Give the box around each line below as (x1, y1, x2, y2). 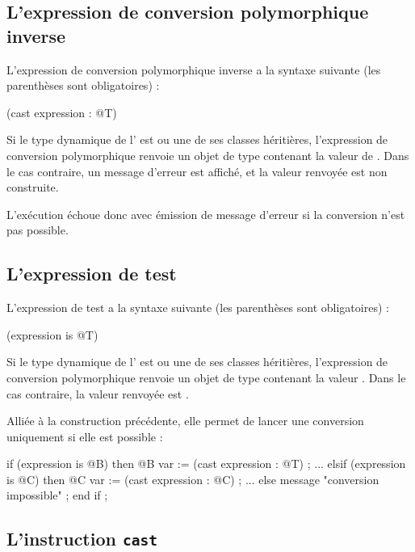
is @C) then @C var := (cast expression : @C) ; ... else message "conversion (6, 470, 379, 487)
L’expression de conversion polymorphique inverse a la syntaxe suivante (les (6, 61, 381, 78)
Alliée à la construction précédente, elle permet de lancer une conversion (6, 412, 364, 429)
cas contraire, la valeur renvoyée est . (6, 385, 189, 402)
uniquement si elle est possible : (6, 428, 163, 445)
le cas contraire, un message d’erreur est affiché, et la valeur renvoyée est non (6, 162, 388, 179)
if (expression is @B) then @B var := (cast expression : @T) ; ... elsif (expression (6, 455, 406, 472)
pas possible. (6, 221, 69, 238)
